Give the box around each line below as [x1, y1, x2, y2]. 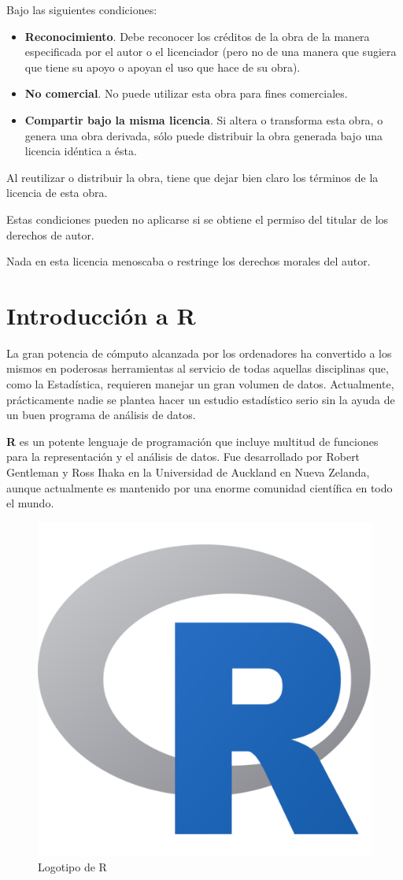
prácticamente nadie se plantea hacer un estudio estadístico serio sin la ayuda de [6, 391, 395, 407]
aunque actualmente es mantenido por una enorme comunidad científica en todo [6, 479, 393, 496]
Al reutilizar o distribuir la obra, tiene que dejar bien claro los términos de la [6, 169, 379, 185]
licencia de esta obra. [6, 184, 108, 201]
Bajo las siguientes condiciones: [6, 2, 157, 17]
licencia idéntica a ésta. [24, 143, 137, 159]
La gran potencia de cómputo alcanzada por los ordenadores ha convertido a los [6, 344, 392, 361]
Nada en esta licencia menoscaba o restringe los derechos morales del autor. [6, 253, 371, 269]
